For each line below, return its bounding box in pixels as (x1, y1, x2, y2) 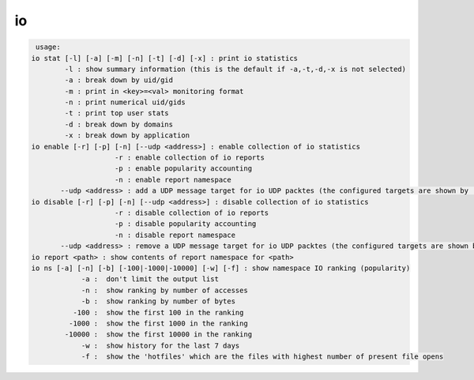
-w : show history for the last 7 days (81, 340, 240, 350)
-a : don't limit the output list (81, 275, 219, 284)
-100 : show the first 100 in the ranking (72, 308, 244, 317)
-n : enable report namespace (115, 175, 232, 184)
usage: (36, 43, 61, 51)
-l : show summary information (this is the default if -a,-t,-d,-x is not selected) (64, 64, 407, 73)
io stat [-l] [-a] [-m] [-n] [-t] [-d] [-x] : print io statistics (31, 54, 299, 62)
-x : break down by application (64, 131, 190, 140)
